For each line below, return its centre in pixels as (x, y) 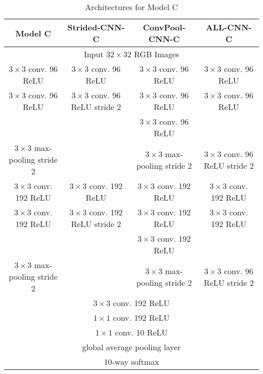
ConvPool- (164, 27)
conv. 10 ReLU (141, 332)
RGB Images (157, 54)
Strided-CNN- (96, 27)
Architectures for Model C (131, 7)
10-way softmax (131, 362)
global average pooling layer (131, 347)
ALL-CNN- (229, 27)
